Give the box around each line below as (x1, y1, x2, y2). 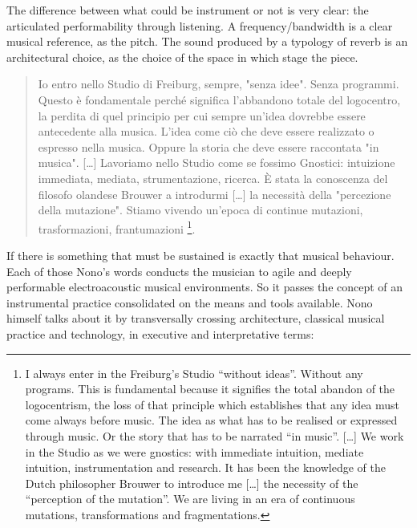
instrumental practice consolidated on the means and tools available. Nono (6, 294, 373, 311)
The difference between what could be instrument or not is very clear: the (6, 2, 369, 18)
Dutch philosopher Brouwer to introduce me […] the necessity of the (25, 474, 358, 491)
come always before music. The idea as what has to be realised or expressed (25, 412, 398, 428)
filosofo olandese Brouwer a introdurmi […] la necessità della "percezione (38, 185, 391, 202)
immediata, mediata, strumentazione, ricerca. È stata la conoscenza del (38, 169, 388, 186)
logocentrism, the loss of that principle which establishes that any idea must (25, 396, 399, 412)
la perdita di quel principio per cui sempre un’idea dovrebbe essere (38, 107, 366, 124)
